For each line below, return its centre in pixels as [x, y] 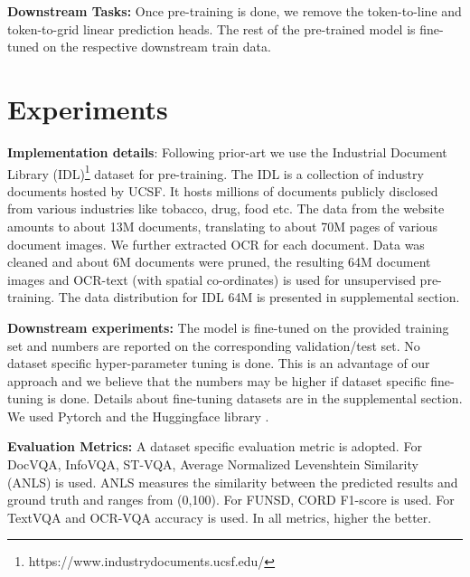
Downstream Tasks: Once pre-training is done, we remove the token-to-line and [235, 11]
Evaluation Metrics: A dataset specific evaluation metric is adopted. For [215, 446]
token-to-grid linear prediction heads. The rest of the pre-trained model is [211, 28]
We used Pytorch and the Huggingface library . [138, 416]
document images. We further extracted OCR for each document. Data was [216, 244]
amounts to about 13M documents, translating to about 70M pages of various [223, 226]
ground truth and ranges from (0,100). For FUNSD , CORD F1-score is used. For [231, 500]
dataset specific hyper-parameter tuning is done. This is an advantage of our [219, 363]
